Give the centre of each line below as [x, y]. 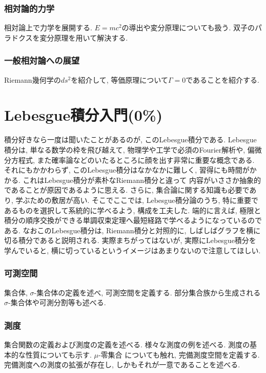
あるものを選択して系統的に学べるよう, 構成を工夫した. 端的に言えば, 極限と [133, 210]
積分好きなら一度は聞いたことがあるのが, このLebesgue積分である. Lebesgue [130, 139]
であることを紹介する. [222, 79]
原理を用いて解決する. [91, 37]
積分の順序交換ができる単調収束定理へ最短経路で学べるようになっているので [133, 220]
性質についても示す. [58, 354]
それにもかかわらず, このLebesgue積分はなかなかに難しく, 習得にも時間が [127, 170]
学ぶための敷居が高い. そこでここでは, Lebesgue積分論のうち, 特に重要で [137, 200]
